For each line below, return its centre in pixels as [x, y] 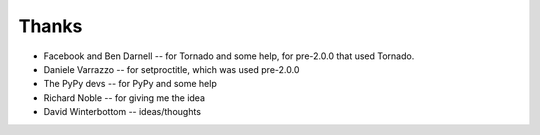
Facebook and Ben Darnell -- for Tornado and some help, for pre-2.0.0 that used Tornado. [229, 56]
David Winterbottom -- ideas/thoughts [122, 112]
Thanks [50, 26]
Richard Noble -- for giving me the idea [124, 97]
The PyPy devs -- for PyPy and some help [130, 84]
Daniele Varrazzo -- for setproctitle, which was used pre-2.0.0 [171, 69]
